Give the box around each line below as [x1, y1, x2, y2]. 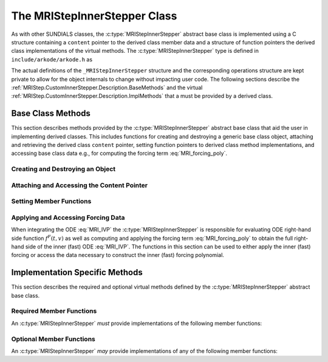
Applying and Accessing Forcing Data [11, 213, 125, 222]
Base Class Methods [11, 108, 91, 118]
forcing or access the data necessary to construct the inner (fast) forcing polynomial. [11, 251, 225, 259]
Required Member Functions [11, 307, 97, 315]
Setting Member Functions [11, 197, 92, 206]
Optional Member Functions [11, 335, 95, 343]
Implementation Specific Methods [11, 267, 143, 278]
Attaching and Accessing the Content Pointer [11, 181, 148, 190]
